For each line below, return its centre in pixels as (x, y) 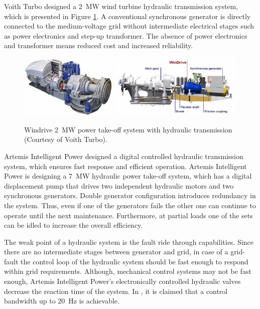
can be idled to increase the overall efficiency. (74, 225)
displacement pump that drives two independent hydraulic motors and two (119, 185)
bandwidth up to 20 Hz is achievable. (62, 301)
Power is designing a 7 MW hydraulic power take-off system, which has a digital (128, 176)
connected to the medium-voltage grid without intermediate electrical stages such (129, 26)
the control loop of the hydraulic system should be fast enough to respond (135, 261)
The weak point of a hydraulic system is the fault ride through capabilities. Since (129, 242)
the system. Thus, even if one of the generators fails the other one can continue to (130, 205)
